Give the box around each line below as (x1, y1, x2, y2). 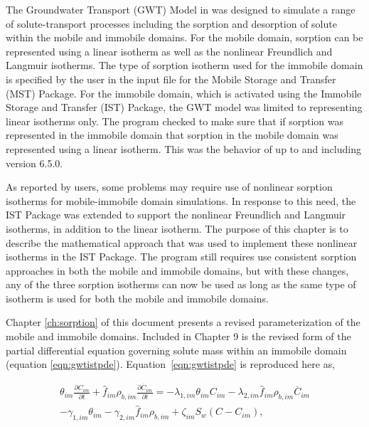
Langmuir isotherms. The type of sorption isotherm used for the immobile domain (6, 58, 363, 73)
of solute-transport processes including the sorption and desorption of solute (6, 16, 337, 31)
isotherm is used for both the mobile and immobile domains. (6, 290, 269, 305)
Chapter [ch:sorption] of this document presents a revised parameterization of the (6, 315, 360, 330)
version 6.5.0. (6, 155, 63, 170)
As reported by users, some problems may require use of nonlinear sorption (6, 179, 333, 194)
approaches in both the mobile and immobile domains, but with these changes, (6, 263, 349, 278)
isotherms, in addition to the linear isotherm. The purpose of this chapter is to (6, 221, 348, 236)
